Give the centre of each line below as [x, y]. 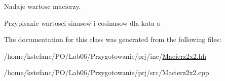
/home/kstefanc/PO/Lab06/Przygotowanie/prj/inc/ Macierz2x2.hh [105, 56]
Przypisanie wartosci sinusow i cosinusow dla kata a [82, 22]
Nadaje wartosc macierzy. [42, 6]
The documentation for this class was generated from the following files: [113, 39]
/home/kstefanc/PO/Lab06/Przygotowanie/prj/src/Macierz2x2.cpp [107, 72]
